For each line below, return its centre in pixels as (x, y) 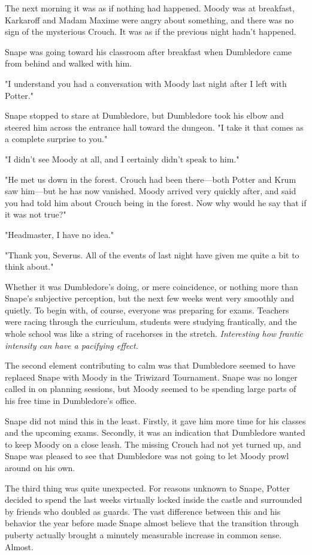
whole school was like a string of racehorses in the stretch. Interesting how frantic (154, 334)
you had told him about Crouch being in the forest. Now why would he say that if (156, 202)
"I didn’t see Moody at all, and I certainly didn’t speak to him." (122, 159)
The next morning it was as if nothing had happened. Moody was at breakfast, (150, 8)
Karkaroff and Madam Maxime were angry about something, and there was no (149, 19)
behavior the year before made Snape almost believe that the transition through (152, 523)
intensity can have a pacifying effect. (72, 345)
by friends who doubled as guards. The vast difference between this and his (143, 511)
